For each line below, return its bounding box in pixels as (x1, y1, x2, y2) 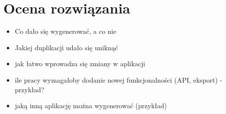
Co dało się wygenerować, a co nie (15, 26, 116, 36)
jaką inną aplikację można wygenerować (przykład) (15, 100, 167, 111)
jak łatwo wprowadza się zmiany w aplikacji (15, 58, 145, 69)
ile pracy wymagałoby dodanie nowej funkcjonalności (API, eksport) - (15, 74, 223, 85)
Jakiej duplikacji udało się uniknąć (15, 42, 118, 52)
